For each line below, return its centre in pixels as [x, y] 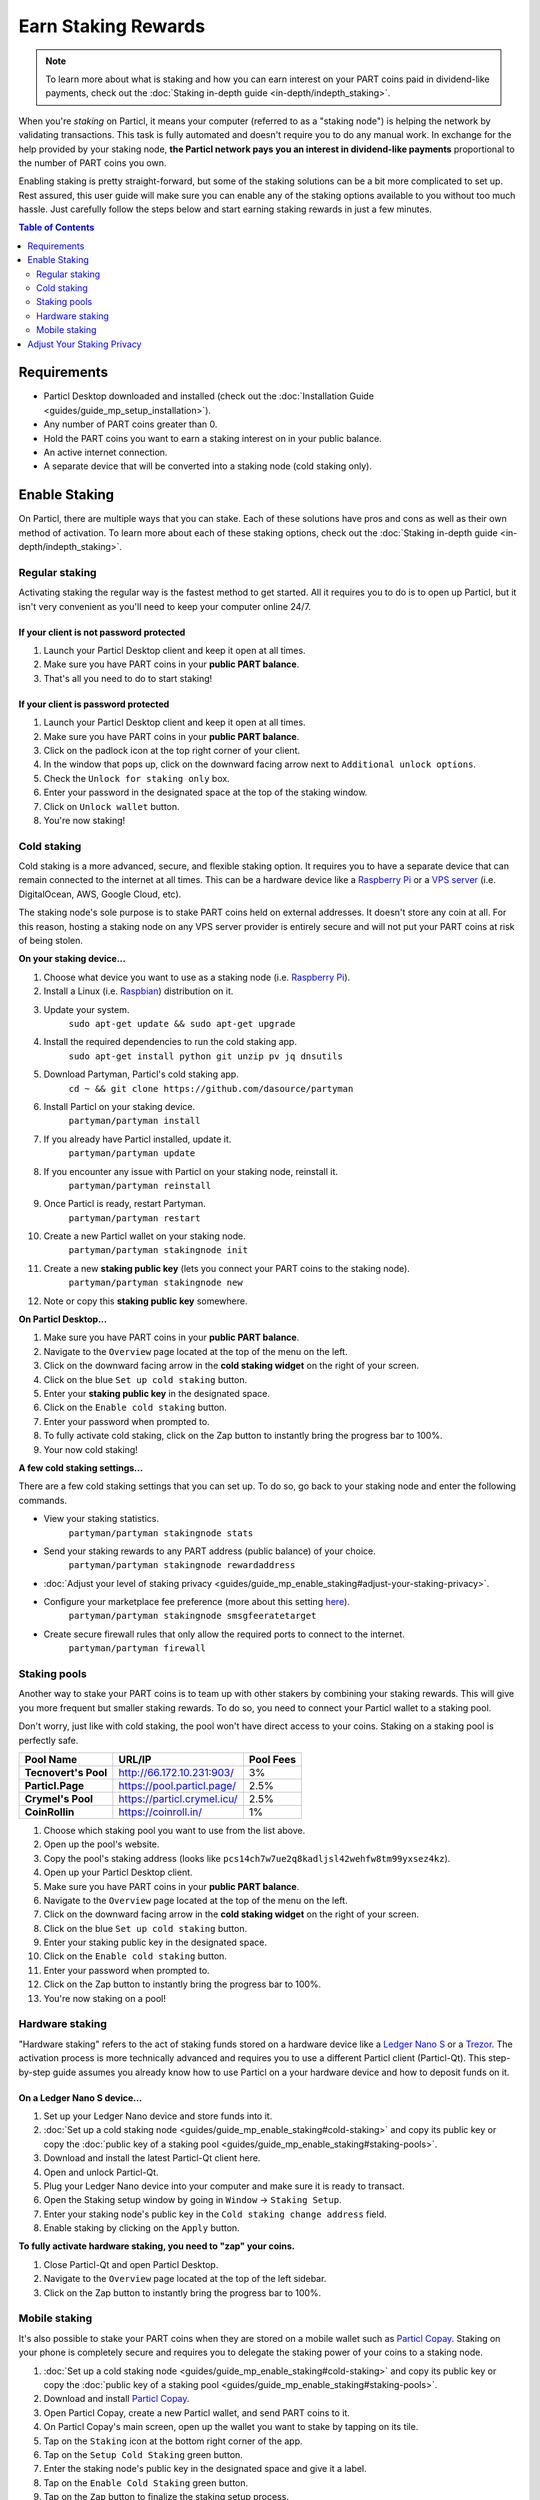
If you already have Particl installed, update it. [137, 1139]
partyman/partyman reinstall [140, 1185]
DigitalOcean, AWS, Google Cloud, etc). [100, 894]
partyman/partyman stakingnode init [158, 1250]
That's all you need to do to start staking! [128, 678]
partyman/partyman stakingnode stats [161, 1533]
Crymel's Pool [59, 1798]
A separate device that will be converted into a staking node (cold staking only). [207, 466]
